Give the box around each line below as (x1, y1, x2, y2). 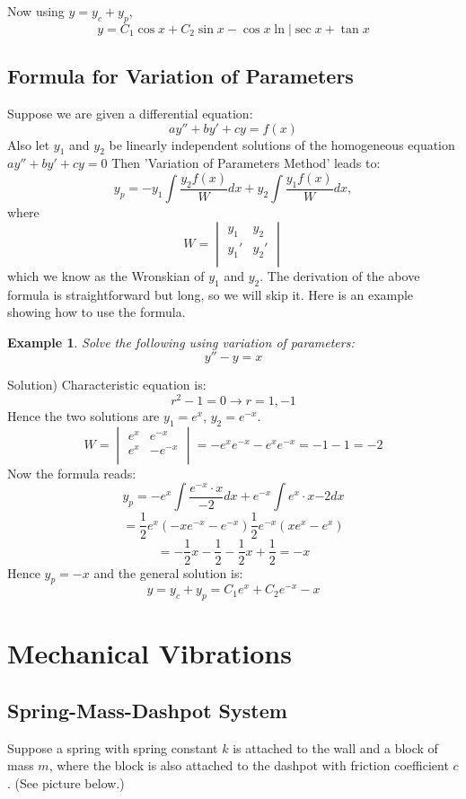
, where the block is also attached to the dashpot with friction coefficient (48, 756, 449, 775)
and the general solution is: (93, 563, 243, 582)
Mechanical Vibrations (7, 635, 292, 672)
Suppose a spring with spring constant (7, 738, 218, 757)
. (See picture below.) (7, 774, 125, 793)
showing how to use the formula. (7, 303, 186, 321)
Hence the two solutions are (7, 407, 160, 426)
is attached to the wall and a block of (233, 738, 438, 757)
